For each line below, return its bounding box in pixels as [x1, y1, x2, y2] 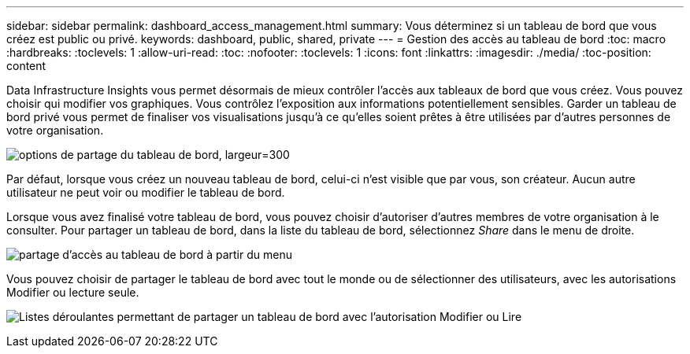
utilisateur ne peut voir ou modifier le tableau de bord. [6, 186, 285, 199]
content [6, 59, 46, 72]
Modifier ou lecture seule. [6, 286, 139, 299]
